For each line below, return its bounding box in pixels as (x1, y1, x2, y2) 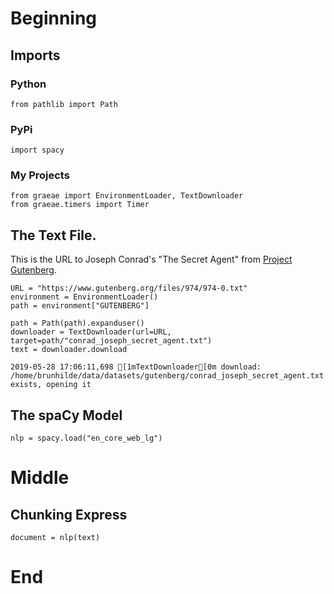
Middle (10, 467, 70, 489)
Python (10, 77, 47, 91)
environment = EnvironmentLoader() (10, 292, 159, 302)
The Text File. (10, 227, 97, 244)
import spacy (10, 145, 65, 156)
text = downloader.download (10, 345, 128, 355)
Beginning (10, 7, 98, 30)
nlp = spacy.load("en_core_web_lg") (10, 433, 163, 444)
